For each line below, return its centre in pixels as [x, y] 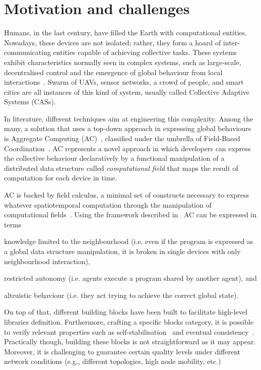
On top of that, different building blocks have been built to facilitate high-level [126, 312]
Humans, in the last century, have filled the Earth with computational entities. [125, 33]
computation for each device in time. [61, 178]
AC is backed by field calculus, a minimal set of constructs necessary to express [127, 195]
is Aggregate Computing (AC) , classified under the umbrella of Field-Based [122, 138]
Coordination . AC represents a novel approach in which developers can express [127, 148]
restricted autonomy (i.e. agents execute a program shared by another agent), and [130, 278]
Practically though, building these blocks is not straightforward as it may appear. [130, 342]
